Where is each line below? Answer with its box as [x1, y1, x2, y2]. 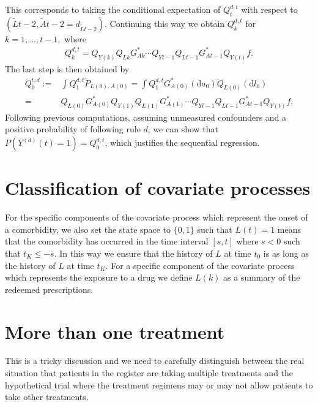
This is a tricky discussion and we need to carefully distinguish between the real [5, 354, 305, 367]
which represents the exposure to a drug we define [5, 271, 193, 284]
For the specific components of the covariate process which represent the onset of [5, 211, 308, 224]
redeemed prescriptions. [5, 282, 94, 295]
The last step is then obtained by [5, 62, 130, 75]
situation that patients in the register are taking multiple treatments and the [5, 366, 294, 379]
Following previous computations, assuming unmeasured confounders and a [5, 110, 287, 123]
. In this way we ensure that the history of [54, 246, 213, 259]
